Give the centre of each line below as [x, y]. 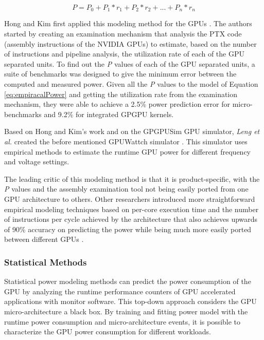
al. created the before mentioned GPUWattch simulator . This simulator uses [126, 141]
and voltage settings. [37, 162]
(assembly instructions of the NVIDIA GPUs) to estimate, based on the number [130, 43]
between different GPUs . [44, 239]
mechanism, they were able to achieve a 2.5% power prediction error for [117, 104]
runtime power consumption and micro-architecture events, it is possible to [122, 321]
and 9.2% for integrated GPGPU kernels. [109, 114]
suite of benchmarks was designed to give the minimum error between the [120, 74]
